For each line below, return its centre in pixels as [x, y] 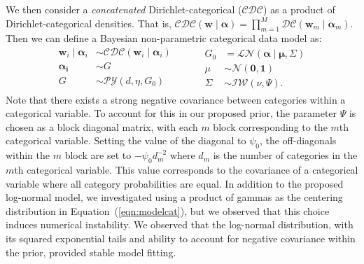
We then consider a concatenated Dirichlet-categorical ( [124, 9]
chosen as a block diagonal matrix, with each [102, 126]
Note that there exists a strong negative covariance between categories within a [176, 99]
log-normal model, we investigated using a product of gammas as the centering [174, 197]
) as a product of [299, 9]
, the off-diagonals [298, 140]
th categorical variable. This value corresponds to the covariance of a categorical [186, 169]
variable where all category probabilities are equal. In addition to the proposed [175, 183]
